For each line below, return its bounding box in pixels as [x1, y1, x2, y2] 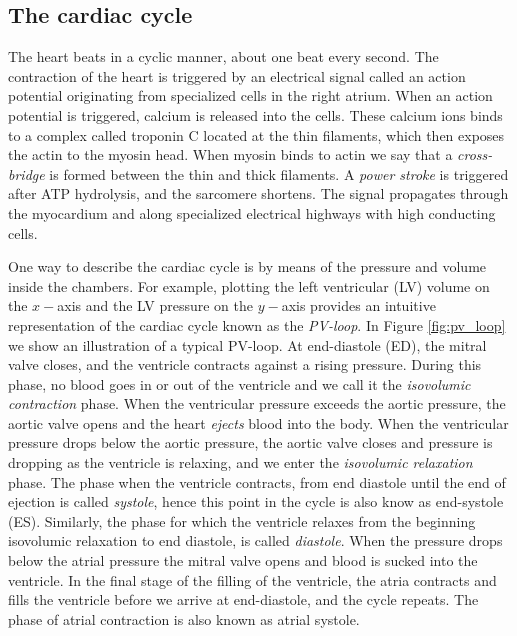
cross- [457, 144, 493, 165]
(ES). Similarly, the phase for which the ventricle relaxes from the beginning [8, 510, 476, 531]
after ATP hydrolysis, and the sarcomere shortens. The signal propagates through [8, 183, 509, 204]
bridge [8, 163, 45, 184]
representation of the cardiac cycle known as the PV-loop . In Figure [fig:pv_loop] [8, 314, 506, 335]
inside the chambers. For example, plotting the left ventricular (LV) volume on [8, 275, 490, 296]
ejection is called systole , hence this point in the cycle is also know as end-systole [8, 491, 504, 512]
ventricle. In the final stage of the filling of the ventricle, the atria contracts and [8, 569, 497, 590]
